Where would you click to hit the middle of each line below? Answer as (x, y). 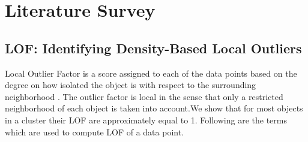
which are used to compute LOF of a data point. (95, 132)
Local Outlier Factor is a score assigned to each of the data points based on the (151, 73)
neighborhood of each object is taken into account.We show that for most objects (154, 108)
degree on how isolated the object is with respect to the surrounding (131, 85)
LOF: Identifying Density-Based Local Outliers (153, 48)
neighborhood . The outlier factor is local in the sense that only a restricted (144, 96)
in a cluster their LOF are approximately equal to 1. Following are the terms (146, 120)
